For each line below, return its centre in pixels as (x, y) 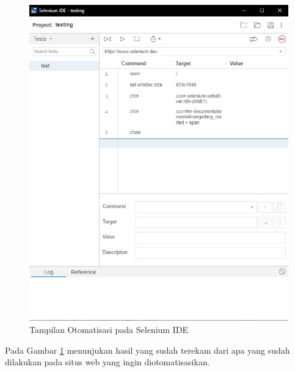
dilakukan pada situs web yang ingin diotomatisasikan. (107, 362)
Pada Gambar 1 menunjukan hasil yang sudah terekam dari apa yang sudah (147, 350)
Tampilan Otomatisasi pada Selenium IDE (109, 330)
